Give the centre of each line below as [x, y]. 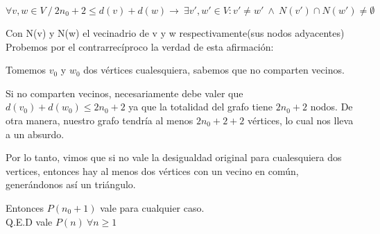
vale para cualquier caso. [152, 207]
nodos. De [331, 107]
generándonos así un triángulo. [71, 184]
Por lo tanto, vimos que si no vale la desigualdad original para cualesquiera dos [174, 157]
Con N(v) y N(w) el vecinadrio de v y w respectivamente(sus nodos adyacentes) [175, 33]
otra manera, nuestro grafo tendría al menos [100, 120]
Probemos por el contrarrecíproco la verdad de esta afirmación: [140, 46]
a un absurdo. [35, 134]
